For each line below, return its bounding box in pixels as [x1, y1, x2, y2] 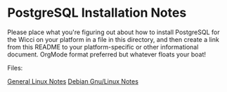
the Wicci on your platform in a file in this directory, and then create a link [7, 35, 219, 43]
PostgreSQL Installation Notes [7, 5, 187, 21]
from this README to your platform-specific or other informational [7, 43, 199, 51]
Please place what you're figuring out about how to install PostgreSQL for [7, 28, 220, 36]
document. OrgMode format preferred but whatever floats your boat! [7, 50, 206, 59]
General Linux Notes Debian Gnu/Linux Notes [7, 77, 139, 85]
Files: [7, 63, 23, 72]
